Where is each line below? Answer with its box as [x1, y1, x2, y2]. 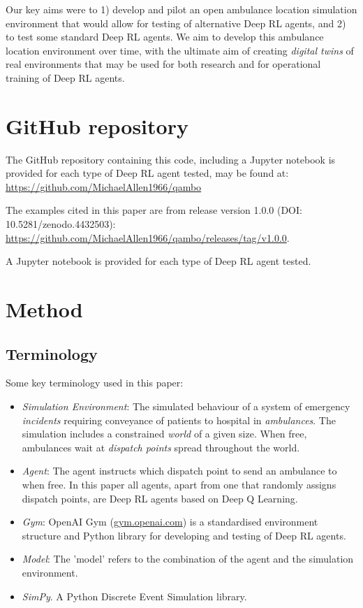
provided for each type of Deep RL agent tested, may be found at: [6, 166, 289, 180]
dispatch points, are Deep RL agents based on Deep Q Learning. [22, 491, 298, 505]
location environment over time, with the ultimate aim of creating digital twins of [6, 43, 354, 57]
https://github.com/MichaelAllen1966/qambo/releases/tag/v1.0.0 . [6, 230, 290, 245]
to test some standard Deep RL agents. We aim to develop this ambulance [6, 29, 324, 44]
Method [6, 295, 83, 324]
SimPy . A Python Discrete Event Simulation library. [22, 588, 247, 603]
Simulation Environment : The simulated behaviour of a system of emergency [22, 399, 350, 414]
